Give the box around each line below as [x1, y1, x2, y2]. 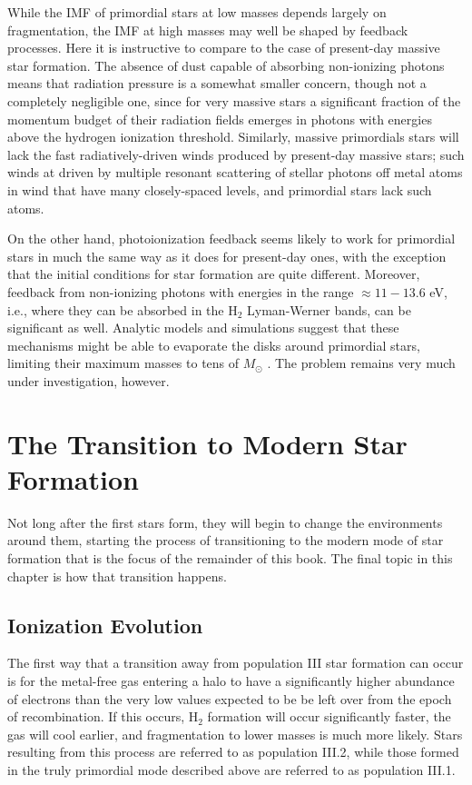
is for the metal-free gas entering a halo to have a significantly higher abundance [7, 671, 455, 690]
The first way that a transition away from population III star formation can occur [7, 653, 464, 672]
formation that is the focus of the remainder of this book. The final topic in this [7, 548, 453, 567]
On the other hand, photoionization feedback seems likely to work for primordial [7, 229, 456, 248]
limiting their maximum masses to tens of [7, 353, 240, 373]
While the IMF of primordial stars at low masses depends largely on [7, 3, 387, 21]
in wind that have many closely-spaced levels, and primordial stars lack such [7, 180, 432, 199]
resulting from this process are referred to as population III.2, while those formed [7, 742, 459, 761]
